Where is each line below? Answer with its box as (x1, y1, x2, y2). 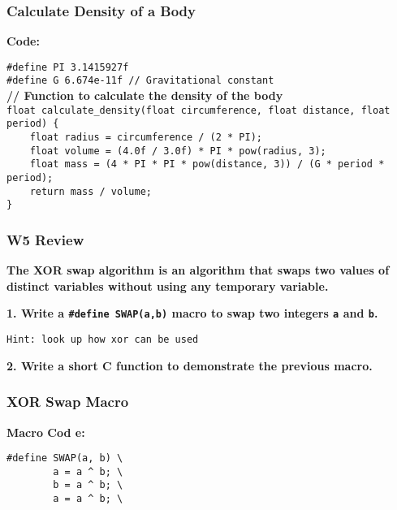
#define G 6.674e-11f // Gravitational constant (6, 75, 274, 87)
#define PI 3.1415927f (6, 61, 129, 73)
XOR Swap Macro (6, 391, 129, 412)
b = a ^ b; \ (53, 479, 123, 491)
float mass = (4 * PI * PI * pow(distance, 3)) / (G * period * (29, 158, 385, 171)
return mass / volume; (29, 185, 152, 197)
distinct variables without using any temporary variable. (6, 277, 329, 294)
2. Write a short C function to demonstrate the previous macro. (6, 357, 373, 374)
